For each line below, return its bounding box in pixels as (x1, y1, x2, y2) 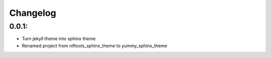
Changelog (9, 7, 56, 18)
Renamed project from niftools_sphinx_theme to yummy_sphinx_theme (22, 43, 168, 49)
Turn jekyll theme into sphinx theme (22, 36, 96, 42)
